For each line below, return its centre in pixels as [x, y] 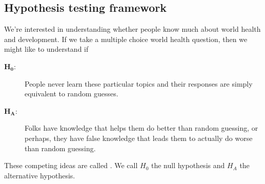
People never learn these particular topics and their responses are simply [139, 83]
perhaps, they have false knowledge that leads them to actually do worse [139, 138]
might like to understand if [46, 49]
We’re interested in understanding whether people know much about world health [132, 29]
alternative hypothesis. [40, 175]
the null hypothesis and [188, 165]
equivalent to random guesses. [72, 94]
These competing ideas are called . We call [71, 165]
